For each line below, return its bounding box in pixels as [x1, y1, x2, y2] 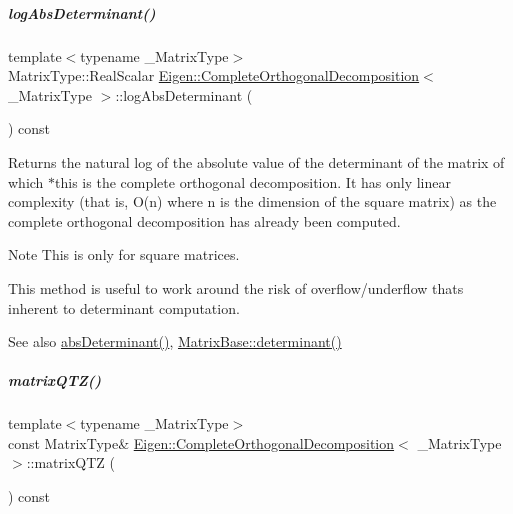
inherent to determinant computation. [8, 297, 240, 318]
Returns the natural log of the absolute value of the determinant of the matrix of [8, 151, 505, 172]
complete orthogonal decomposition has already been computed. [8, 210, 401, 231]
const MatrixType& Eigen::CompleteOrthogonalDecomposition [8, 432, 395, 453]
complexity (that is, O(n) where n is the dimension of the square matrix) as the [8, 191, 497, 212]
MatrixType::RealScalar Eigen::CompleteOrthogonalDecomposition [8, 65, 420, 86]
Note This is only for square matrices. [8, 244, 240, 265]
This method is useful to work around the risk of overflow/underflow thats [8, 277, 464, 298]
